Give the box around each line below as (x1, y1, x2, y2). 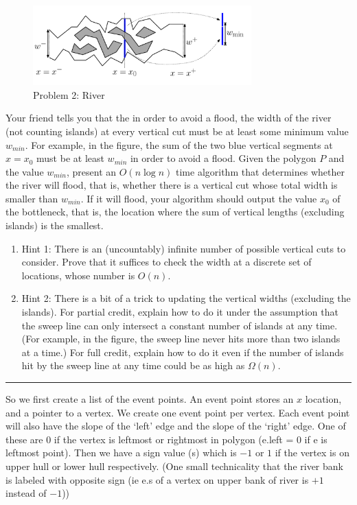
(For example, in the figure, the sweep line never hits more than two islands (21, 331, 341, 346)
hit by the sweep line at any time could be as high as (21, 358, 245, 373)
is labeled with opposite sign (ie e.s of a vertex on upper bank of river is (5, 472, 309, 486)
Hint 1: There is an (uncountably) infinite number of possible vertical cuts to (21, 241, 346, 255)
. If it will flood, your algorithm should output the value (80, 191, 317, 205)
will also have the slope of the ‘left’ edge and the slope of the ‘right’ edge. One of (5, 419, 346, 433)
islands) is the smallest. (5, 218, 104, 233)
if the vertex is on (275, 445, 349, 460)
